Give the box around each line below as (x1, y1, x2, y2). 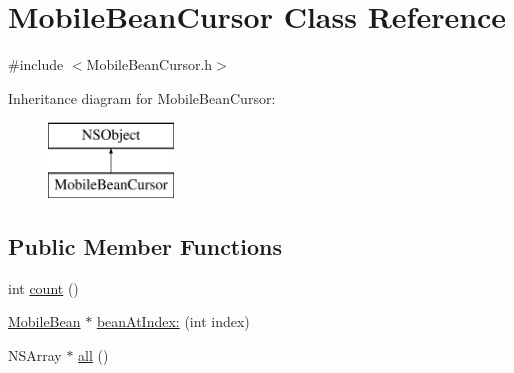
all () (78, 344, 109, 365)
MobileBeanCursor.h (86, 54, 213, 75)
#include (8, 54, 64, 75)
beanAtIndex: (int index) (96, 311, 250, 332)
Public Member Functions (8, 230, 282, 261)
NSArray (8, 344, 62, 365)
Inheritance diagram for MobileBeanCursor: (8, 87, 276, 108)
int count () (8, 277, 79, 298)
